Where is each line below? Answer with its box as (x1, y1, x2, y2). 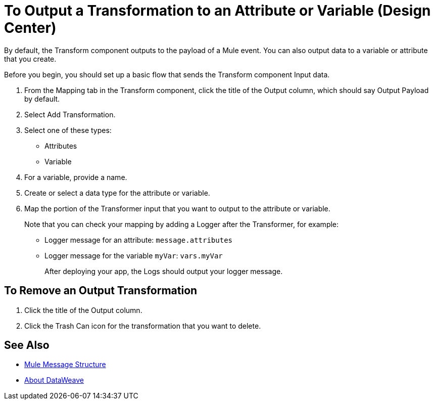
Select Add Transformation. (24, 110, 116, 119)
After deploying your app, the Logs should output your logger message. (44, 266, 283, 276)
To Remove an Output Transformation (4, 284, 198, 297)
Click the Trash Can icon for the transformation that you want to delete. (24, 321, 261, 330)
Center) (4, 19, 57, 36)
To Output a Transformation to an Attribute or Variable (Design (4, 2, 431, 19)
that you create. (4, 54, 57, 63)
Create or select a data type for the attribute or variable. (24, 188, 210, 197)
